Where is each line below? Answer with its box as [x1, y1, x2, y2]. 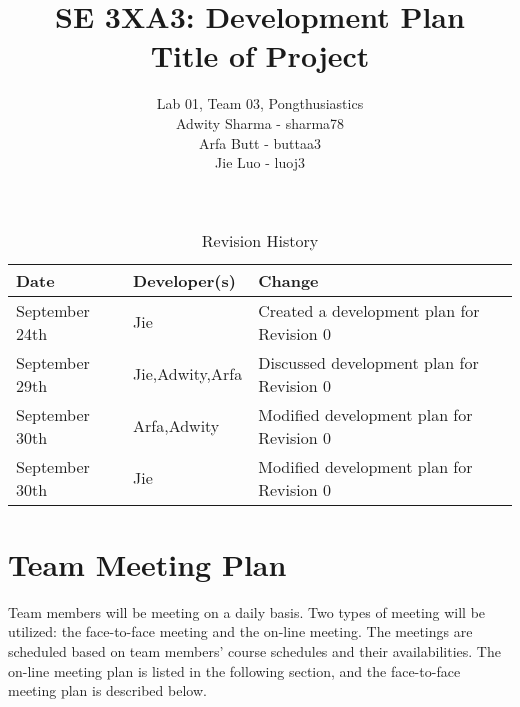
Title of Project [150, 35, 370, 76]
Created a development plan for [258, 298, 480, 322]
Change [258, 268, 319, 292]
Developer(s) [133, 268, 236, 292]
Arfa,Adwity [133, 414, 220, 438]
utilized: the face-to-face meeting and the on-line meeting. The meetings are [8, 621, 473, 642]
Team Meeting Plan [8, 543, 287, 584]
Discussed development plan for [258, 350, 479, 374]
